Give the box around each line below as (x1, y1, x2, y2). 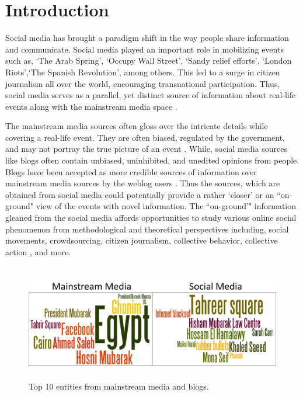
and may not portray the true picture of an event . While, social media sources (5, 143, 288, 155)
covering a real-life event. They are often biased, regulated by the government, (5, 131, 285, 143)
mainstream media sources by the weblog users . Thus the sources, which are (5, 177, 280, 189)
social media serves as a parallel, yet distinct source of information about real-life (5, 89, 296, 101)
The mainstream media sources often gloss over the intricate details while (5, 120, 268, 132)
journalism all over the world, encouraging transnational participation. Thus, (5, 77, 280, 89)
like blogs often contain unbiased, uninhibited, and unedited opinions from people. (5, 154, 299, 166)
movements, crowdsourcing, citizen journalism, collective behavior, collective (5, 234, 278, 246)
